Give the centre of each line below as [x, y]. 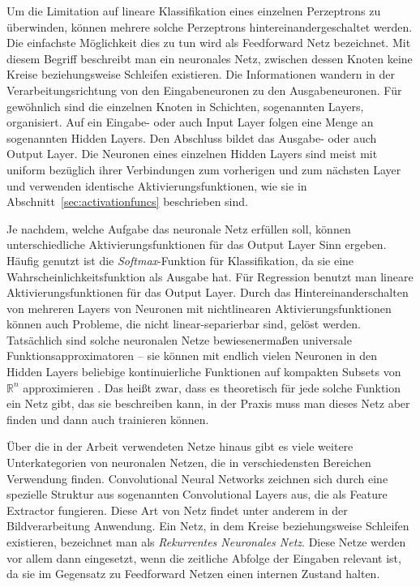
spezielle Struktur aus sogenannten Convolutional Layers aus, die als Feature [197, 494]
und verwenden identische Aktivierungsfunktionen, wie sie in [157, 185]
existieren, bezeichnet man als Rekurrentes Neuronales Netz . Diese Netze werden [206, 542]
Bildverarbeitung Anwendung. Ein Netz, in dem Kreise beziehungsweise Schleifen [208, 526]
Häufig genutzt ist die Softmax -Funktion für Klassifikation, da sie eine [180, 260]
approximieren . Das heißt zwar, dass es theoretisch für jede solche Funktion [212, 387]
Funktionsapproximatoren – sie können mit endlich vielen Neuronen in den [192, 356]
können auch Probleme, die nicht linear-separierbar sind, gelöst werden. [184, 324]
